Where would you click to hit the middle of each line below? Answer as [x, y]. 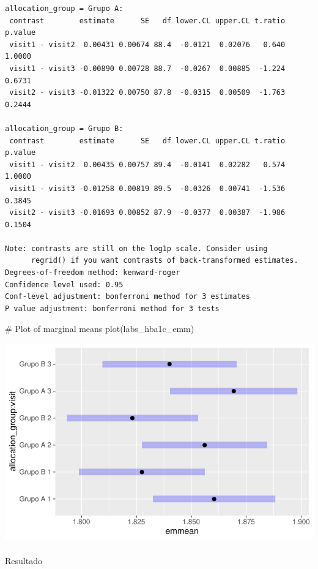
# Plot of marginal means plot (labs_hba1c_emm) [100, 329]
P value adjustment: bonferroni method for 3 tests [112, 308]
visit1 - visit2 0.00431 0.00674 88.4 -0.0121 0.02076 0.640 [147, 44]
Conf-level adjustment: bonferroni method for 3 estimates [128, 297]
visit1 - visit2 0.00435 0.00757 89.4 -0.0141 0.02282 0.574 [147, 164]
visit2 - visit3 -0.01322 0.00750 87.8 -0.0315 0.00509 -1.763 [147, 93]
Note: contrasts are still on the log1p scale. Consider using [136, 248]
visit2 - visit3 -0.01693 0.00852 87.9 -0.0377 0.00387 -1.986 [147, 213]
